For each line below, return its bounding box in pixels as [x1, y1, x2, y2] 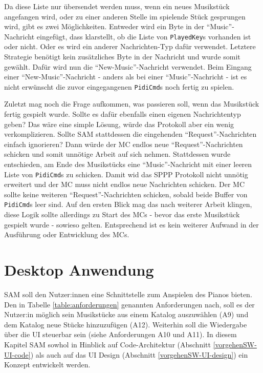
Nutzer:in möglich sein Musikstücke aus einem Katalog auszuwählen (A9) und [4, 309, 249, 320]
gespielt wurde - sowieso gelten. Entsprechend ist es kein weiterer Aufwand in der [4, 219, 259, 230]
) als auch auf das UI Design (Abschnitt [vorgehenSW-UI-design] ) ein [30, 349, 248, 360]
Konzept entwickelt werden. [4, 359, 91, 370]
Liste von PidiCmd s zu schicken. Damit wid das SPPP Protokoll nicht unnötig [4, 169, 248, 179]
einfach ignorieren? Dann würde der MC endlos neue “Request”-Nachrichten [4, 138, 243, 149]
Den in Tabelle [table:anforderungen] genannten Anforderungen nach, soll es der [4, 299, 255, 309]
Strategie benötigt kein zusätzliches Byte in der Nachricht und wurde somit [4, 51, 240, 62]
